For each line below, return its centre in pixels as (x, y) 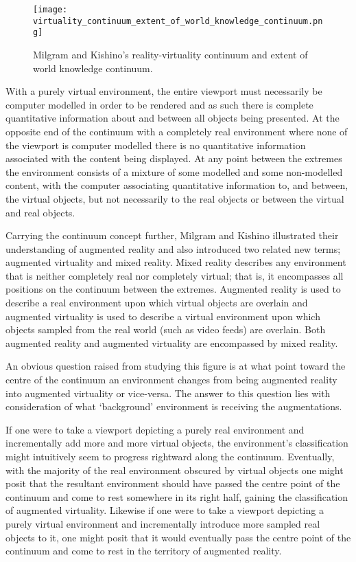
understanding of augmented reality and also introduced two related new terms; (173, 248)
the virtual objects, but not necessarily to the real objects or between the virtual (175, 198)
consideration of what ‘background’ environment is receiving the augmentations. (174, 406)
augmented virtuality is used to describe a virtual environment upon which (163, 316)
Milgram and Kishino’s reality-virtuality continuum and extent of (170, 54)
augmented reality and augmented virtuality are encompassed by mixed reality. (172, 342)
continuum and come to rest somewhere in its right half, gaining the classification (177, 496)
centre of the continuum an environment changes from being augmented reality (171, 380)
